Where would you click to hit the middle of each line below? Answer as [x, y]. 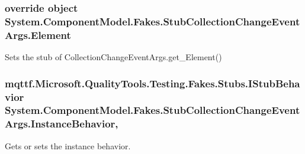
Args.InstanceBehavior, [62, 124]
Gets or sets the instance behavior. [68, 145]
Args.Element [38, 35]
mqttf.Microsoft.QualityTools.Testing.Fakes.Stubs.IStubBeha [152, 83]
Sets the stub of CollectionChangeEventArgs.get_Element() [113, 57]
